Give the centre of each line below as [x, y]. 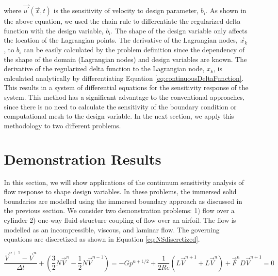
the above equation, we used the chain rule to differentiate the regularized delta [122, 21]
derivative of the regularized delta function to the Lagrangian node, [104, 69]
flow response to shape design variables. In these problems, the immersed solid [120, 192]
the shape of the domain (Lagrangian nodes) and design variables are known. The [125, 59]
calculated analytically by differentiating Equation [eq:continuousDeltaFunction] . [124, 78]
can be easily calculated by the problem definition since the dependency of [134, 50]
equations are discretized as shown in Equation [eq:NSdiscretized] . [102, 239]
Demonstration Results [83, 159]
